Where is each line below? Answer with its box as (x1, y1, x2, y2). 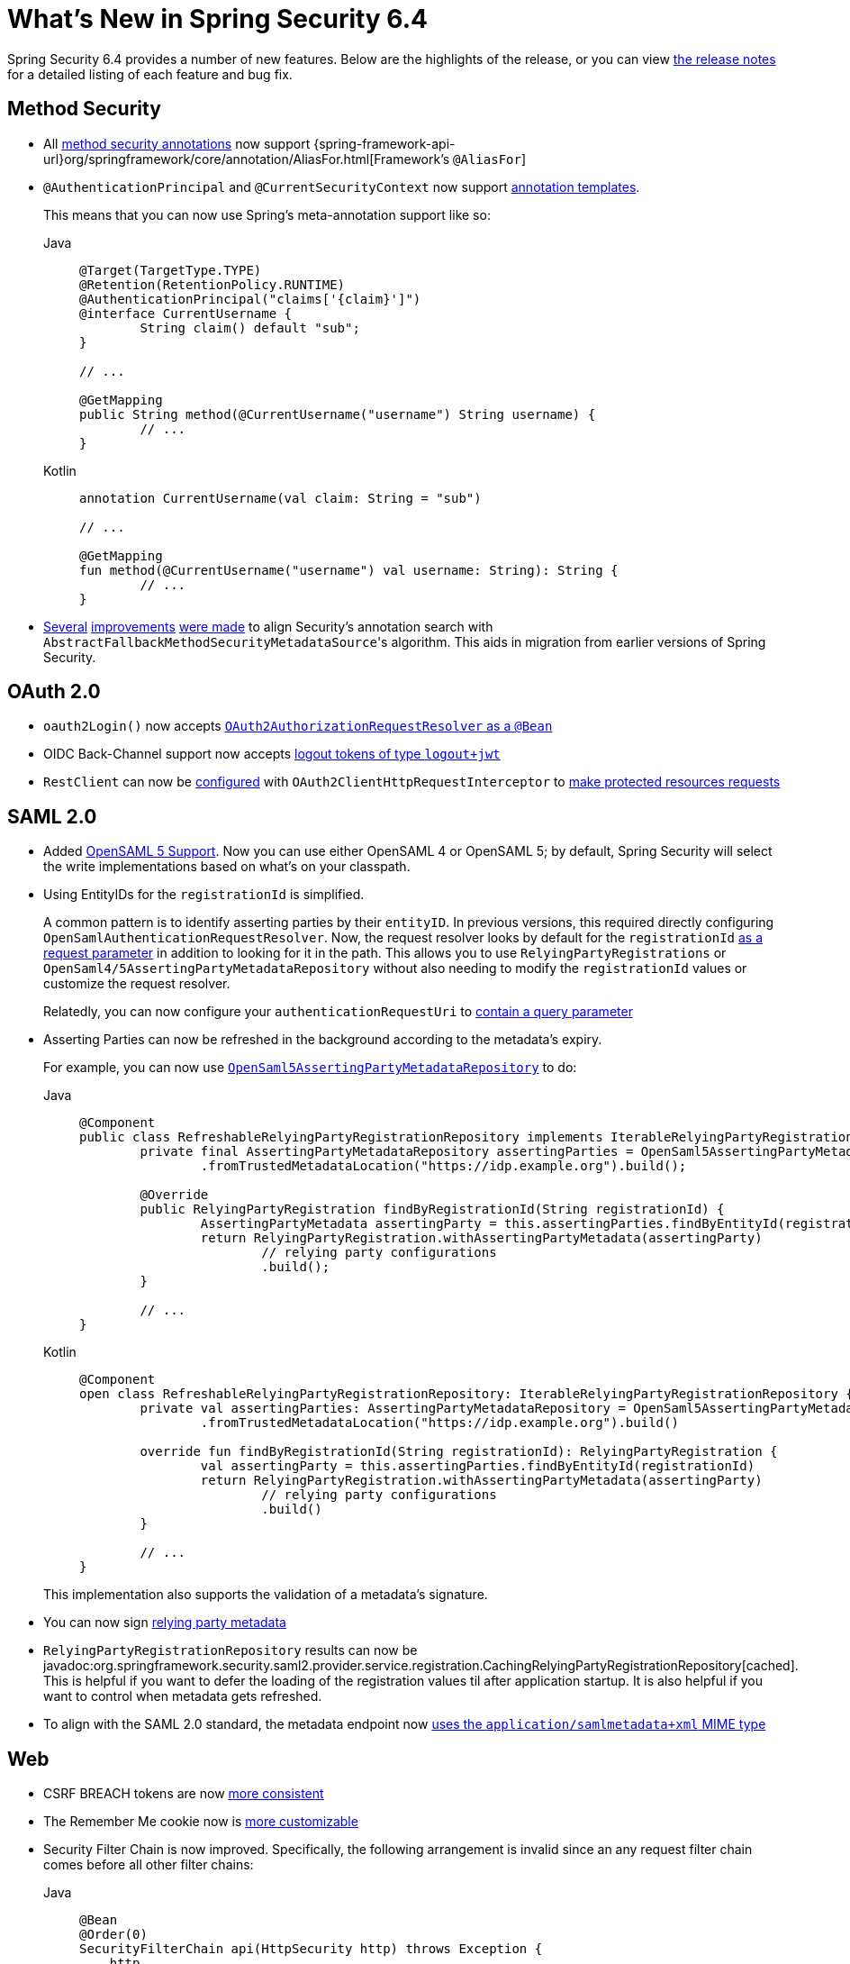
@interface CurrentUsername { (79, 305, 293, 321)
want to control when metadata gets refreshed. (43, 1688, 322, 1705)
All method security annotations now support (43, 135, 311, 151)
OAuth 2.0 (7, 680, 101, 704)
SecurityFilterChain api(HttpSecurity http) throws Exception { (79, 1941, 543, 1957)
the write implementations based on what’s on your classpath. (43, 859, 411, 875)
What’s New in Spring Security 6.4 (7, 4, 428, 34)
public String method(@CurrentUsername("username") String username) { (79, 406, 596, 422)
